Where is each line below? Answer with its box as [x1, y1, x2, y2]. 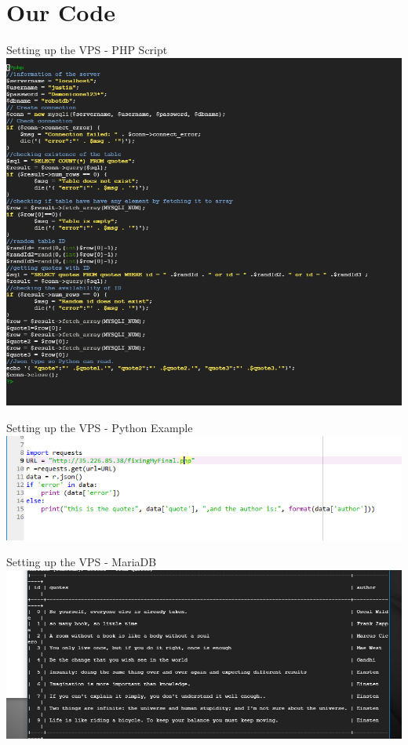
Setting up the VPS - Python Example [6, 420, 193, 435]
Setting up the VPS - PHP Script [6, 42, 168, 58]
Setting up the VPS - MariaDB [6, 554, 157, 570]
